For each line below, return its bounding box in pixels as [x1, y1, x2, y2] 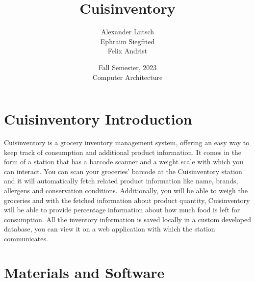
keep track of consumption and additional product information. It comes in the [4, 147, 242, 157]
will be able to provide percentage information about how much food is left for [4, 205, 240, 215]
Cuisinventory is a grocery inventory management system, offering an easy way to [4, 137, 250, 148]
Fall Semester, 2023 [98, 62, 157, 72]
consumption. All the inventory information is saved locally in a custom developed [4, 214, 252, 224]
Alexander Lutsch [101, 26, 154, 37]
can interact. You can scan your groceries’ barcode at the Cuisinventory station [4, 166, 242, 176]
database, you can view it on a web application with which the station [4, 224, 215, 234]
